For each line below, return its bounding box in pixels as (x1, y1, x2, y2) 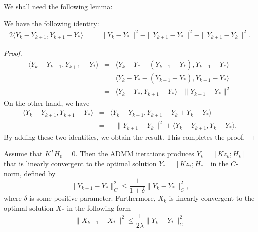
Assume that (4, 148, 43, 159)
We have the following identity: (4, 18, 99, 28)
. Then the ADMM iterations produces (75, 148, 194, 159)
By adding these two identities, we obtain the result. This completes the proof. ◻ (4, 131, 254, 142)
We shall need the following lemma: (4, 1, 113, 11)
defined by (24, 168, 56, 178)
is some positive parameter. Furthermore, (29, 193, 156, 203)
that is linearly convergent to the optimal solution (4, 158, 157, 169)
